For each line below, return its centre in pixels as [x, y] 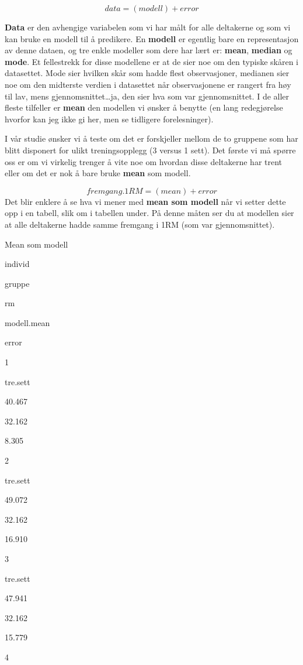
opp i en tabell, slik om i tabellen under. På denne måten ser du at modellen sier [149, 213]
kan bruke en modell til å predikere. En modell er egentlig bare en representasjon [152, 38]
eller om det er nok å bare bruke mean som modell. [98, 173]
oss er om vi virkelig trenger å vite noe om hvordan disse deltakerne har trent [144, 161]
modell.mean [27, 322]
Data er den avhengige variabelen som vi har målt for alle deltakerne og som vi [148, 27]
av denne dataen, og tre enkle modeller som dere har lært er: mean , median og [149, 50]
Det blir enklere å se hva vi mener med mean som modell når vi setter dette [145, 201]
